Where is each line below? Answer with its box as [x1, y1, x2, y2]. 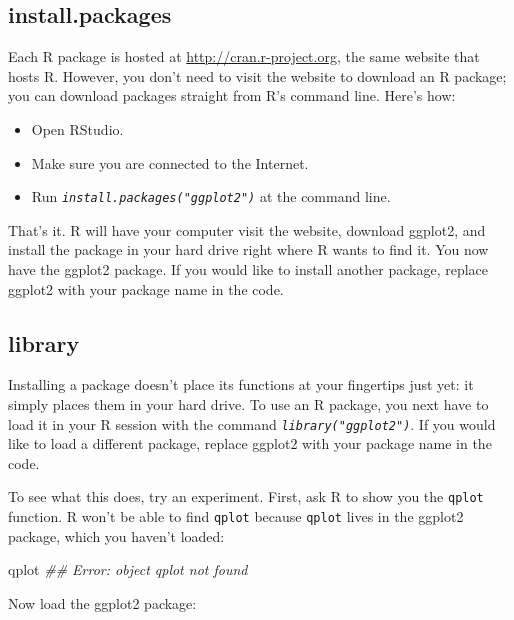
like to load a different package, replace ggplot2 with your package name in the [8, 433, 492, 454]
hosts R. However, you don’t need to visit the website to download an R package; [8, 65, 507, 86]
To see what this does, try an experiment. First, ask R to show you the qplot [8, 486, 484, 507]
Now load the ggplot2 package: [8, 592, 197, 613]
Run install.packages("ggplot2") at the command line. [31, 186, 391, 207]
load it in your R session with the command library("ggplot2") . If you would [8, 413, 496, 434]
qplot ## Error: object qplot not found [8, 559, 248, 580]
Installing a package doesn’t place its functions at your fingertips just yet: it [8, 374, 474, 395]
